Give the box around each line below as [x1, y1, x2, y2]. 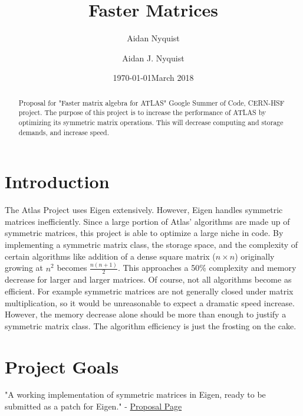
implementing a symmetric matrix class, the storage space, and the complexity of [5, 238, 298, 251]
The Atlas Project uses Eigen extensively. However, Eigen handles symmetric [5, 204, 283, 216]
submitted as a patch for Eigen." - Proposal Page [5, 400, 182, 412]
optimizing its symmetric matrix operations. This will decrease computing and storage [18, 117, 284, 127]
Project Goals [5, 354, 119, 378]
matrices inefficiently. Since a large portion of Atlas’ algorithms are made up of [5, 215, 290, 227]
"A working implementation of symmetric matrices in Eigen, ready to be [5, 388, 266, 401]
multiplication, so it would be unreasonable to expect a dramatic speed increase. [5, 296, 295, 309]
